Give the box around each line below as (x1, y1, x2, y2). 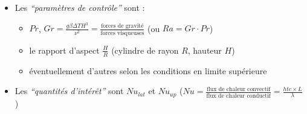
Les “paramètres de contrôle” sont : (15, 1, 145, 13)
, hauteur (187, 43, 222, 56)
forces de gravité (101, 23, 144, 30)
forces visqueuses (100, 30, 144, 36)
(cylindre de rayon (111, 43, 179, 56)
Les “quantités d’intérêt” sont (15, 84, 124, 97)
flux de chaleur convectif (207, 86, 271, 92)
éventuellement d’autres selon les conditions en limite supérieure (29, 64, 267, 77)
